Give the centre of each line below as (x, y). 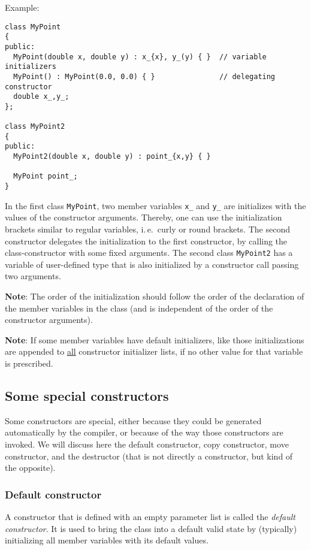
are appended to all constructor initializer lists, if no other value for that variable (154, 351)
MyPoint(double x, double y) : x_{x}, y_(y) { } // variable (140, 57)
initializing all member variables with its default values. (107, 540)
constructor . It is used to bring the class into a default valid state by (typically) (151, 528)
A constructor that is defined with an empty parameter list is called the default (150, 516)
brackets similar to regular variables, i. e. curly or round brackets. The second (147, 229)
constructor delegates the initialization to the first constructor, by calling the (146, 241)
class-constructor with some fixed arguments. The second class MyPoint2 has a (149, 253)
